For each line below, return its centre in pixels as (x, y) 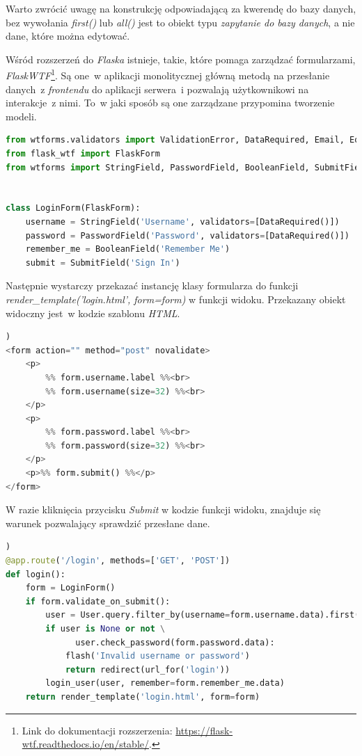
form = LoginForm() (70, 588)
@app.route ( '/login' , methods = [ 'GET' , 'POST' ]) (118, 561)
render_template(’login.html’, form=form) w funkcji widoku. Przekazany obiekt (176, 299)
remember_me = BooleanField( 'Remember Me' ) (128, 249)
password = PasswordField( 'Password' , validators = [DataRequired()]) (188, 235)
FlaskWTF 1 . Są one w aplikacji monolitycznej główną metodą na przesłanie (168, 74)
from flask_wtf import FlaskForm (83, 154)
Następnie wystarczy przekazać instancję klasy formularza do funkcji (152, 285)
